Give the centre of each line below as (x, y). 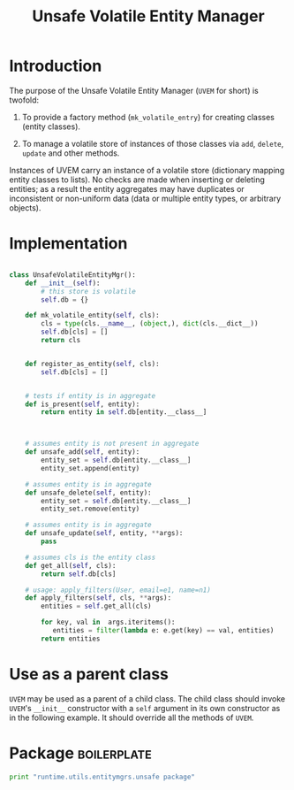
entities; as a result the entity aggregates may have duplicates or (127, 188)
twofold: (24, 100)
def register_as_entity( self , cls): (93, 364)
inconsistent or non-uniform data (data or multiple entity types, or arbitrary (145, 198)
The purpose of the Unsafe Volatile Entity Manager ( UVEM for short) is (134, 90)
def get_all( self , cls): (71, 565)
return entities (71, 639)
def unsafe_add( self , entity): (83, 452)
